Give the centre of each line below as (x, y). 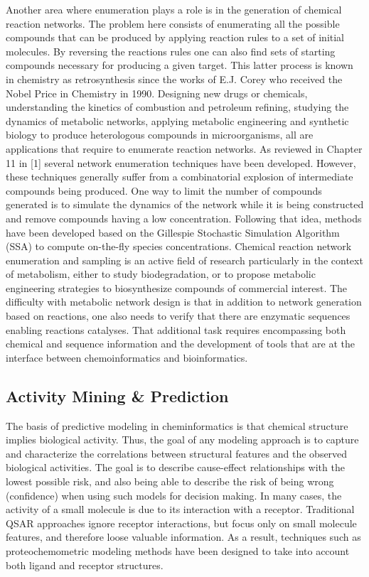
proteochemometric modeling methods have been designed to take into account (178, 550)
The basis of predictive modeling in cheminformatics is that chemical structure (177, 425)
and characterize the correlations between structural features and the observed (177, 453)
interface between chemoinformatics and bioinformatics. (127, 357)
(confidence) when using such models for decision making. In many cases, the (174, 495)
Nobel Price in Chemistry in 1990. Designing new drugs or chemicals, (157, 93)
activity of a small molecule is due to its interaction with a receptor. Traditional (180, 509)
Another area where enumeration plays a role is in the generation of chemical (174, 9)
